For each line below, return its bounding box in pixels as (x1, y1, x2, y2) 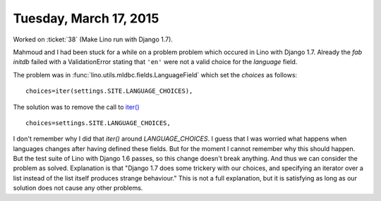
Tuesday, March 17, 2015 (13, 11, 159, 26)
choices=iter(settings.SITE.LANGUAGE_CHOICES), (25, 87, 193, 95)
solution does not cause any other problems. (13, 183, 143, 193)
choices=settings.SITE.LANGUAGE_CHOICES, (25, 119, 171, 127)
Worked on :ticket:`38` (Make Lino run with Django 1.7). (13, 35, 173, 44)
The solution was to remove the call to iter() (13, 103, 140, 111)
